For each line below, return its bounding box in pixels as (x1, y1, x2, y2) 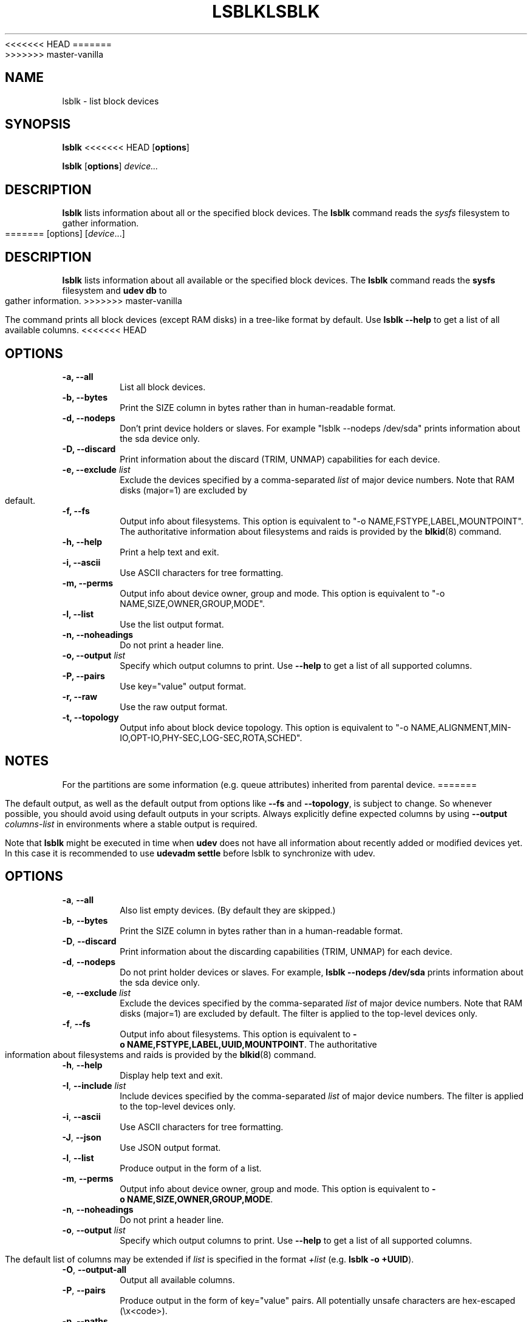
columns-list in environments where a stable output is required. (5, 818, 257, 829)
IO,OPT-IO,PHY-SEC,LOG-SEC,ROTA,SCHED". (120, 732, 302, 743)
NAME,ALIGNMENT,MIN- (411, 722, 511, 733)
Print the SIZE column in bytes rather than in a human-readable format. (120, 925, 403, 936)
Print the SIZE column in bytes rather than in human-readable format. (120, 402, 396, 413)
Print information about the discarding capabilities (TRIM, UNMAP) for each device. (120, 946, 452, 957)
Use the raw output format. (120, 701, 228, 712)
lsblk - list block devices (62, 95, 159, 106)
